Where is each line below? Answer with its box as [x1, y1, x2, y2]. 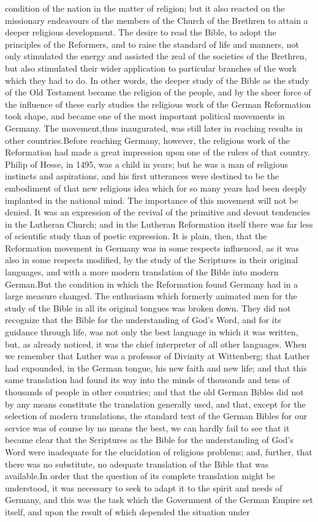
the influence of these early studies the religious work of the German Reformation [5, 97, 311, 110]
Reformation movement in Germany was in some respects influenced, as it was [5, 241, 299, 254]
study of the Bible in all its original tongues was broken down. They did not [5, 301, 291, 314]
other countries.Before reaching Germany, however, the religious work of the [5, 133, 290, 146]
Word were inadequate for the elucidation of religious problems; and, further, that [5, 445, 312, 458]
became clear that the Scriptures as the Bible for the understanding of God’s [5, 433, 293, 446]
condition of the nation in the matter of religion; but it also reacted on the [5, 2, 285, 14]
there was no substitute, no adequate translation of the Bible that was [5, 457, 269, 470]
